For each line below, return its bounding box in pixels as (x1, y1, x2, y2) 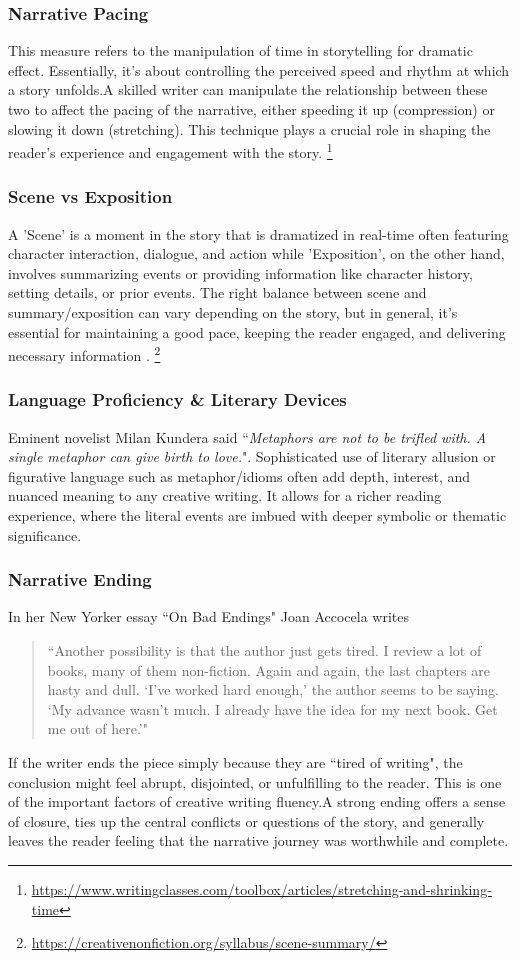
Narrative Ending (8, 567, 152, 592)
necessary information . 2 (8, 342, 161, 365)
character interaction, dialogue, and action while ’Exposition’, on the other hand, (8, 243, 505, 264)
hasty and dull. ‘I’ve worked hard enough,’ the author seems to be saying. (47, 679, 499, 700)
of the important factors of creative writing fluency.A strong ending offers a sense (8, 791, 506, 812)
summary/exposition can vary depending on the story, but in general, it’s (8, 302, 458, 323)
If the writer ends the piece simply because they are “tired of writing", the (8, 752, 463, 773)
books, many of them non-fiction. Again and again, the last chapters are (47, 659, 490, 680)
